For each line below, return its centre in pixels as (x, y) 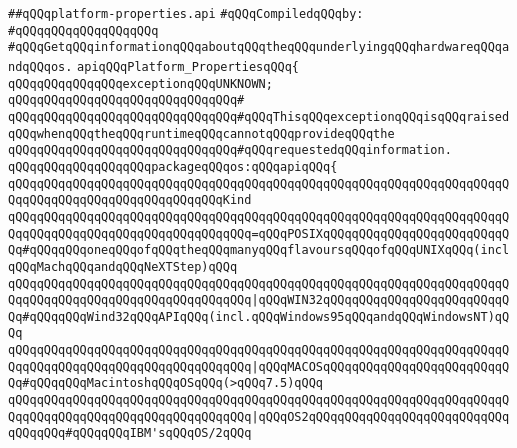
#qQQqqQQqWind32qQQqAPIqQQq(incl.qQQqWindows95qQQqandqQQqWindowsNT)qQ (266, 316)
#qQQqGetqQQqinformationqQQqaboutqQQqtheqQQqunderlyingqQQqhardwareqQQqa (259, 47)
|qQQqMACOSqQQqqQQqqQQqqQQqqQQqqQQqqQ (380, 366)
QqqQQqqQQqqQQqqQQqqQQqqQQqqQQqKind (130, 200)
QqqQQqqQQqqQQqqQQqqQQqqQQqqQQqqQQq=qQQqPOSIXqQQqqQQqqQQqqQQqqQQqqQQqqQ (259, 233)
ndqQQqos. (40, 66)
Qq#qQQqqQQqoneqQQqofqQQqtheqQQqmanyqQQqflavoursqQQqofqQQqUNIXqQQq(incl (259, 250)
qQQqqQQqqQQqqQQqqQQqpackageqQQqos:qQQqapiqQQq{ (173, 166)
